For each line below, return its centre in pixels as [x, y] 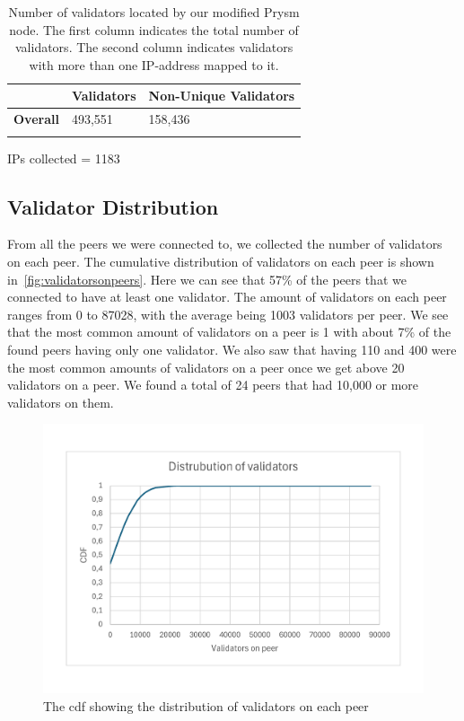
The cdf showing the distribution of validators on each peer [206, 705]
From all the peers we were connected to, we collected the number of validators [225, 244]
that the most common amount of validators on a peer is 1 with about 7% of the [229, 332]
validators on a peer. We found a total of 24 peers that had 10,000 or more [213, 385]
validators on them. [61, 402]
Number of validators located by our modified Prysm [154, 12]
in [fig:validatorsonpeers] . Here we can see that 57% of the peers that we [207, 279]
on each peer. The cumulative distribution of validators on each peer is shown [221, 261]
